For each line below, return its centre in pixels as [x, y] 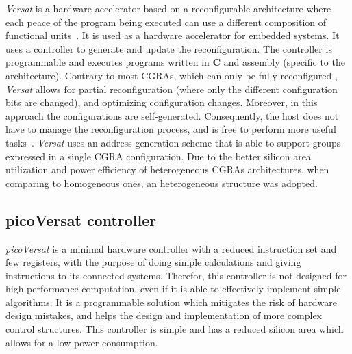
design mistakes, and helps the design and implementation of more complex [164, 315]
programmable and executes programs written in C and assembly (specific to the [175, 62]
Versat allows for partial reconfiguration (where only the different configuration [172, 89]
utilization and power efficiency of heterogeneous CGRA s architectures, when [167, 169]
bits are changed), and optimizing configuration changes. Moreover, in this [162, 102]
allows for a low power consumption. [82, 342]
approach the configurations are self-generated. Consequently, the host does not [172, 115]
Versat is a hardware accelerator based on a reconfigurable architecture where [168, 8]
